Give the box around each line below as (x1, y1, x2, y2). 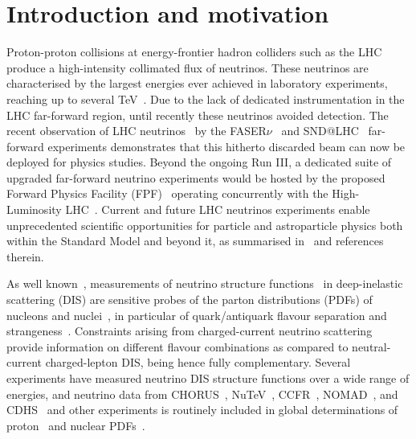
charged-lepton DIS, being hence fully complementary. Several (45, 354, 351, 371)
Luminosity (6, 201, 62, 218)
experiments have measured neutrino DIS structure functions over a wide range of (6, 370, 410, 386)
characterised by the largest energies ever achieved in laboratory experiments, (6, 75, 388, 92)
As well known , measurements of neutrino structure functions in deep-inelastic (6, 275, 403, 292)
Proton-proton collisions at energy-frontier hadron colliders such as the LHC (6, 43, 382, 60)
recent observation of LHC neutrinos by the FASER (6, 122, 267, 139)
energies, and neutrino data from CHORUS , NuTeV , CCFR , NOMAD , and (6, 385, 398, 402)
